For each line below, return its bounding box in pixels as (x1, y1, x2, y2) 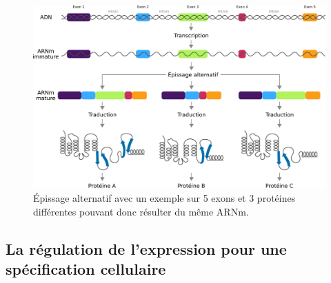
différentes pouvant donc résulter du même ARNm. (33, 204, 249, 218)
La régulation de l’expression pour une (6, 238, 287, 259)
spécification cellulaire (6, 258, 166, 279)
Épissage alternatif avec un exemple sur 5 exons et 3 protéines (33, 191, 296, 205)
